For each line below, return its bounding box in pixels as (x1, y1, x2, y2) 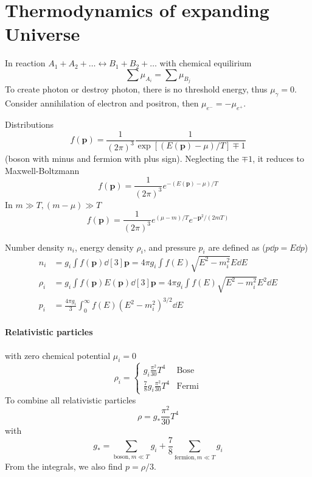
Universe (5, 21, 80, 46)
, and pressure (144, 240, 196, 253)
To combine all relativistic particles (5, 393, 136, 406)
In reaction (5, 57, 46, 69)
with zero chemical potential (5, 349, 111, 361)
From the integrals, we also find (5, 459, 123, 472)
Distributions (5, 117, 54, 130)
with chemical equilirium (159, 57, 252, 69)
